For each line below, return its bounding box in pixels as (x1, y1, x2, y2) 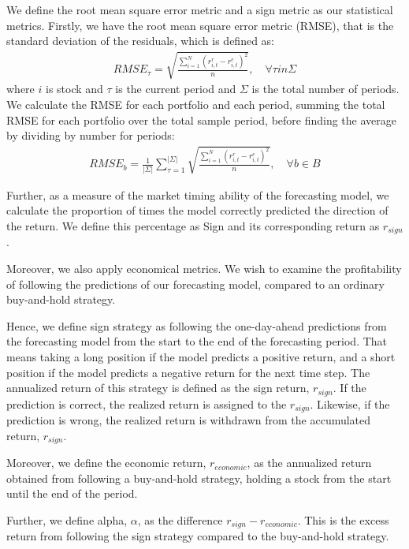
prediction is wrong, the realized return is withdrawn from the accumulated (6, 412, 371, 428)
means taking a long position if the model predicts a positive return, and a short (6, 348, 396, 364)
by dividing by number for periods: (6, 127, 175, 144)
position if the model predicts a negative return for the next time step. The (6, 364, 370, 380)
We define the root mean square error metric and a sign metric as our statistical (6, 2, 393, 17)
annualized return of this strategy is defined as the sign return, (6, 379, 310, 396)
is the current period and (115, 80, 236, 97)
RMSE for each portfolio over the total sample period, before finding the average (6, 111, 397, 128)
